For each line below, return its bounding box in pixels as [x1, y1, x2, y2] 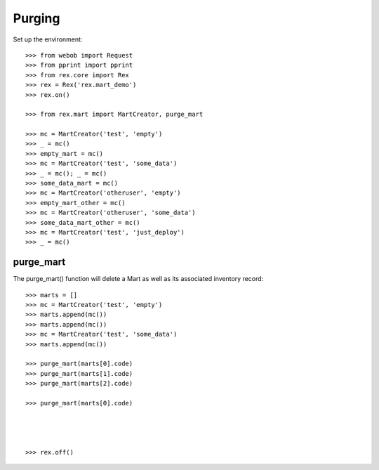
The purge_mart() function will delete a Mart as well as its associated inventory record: [13, 275, 264, 283]
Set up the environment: [13, 35, 83, 44]
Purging [13, 11, 60, 26]
